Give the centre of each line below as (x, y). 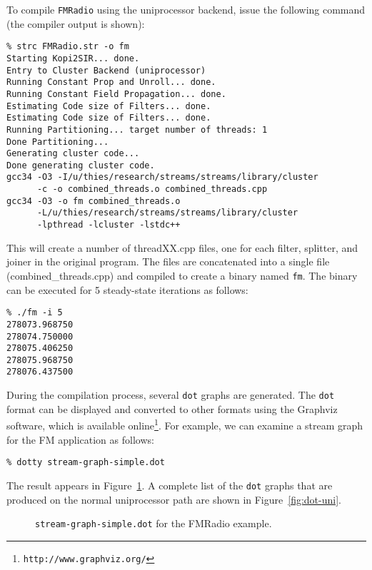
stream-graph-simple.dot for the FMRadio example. (154, 523)
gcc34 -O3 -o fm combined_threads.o (94, 201)
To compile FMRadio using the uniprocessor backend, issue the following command (186, 9)
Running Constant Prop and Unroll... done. (111, 82)
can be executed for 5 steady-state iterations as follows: (127, 289)
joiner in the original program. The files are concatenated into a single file (168, 261)
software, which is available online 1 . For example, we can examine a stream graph (185, 424)
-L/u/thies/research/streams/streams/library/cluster (167, 213)
